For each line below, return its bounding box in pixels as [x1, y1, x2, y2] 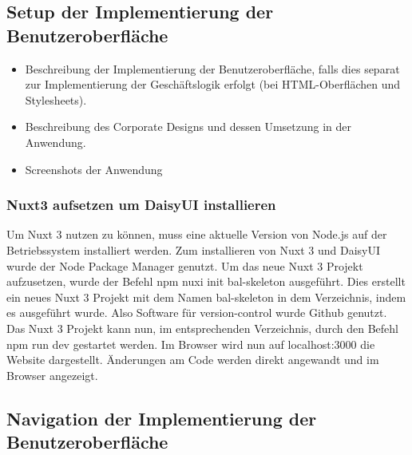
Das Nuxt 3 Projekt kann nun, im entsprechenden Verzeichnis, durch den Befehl [6, 319, 398, 336]
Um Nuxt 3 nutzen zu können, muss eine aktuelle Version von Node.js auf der [6, 226, 387, 243]
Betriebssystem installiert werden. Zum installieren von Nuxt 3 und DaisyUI [6, 241, 381, 258]
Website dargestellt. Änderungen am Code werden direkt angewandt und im [6, 351, 379, 368]
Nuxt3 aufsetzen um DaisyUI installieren [6, 195, 276, 215]
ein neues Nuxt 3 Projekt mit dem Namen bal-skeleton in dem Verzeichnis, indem [6, 288, 406, 305]
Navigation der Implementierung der [6, 406, 317, 430]
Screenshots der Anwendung [25, 160, 163, 177]
